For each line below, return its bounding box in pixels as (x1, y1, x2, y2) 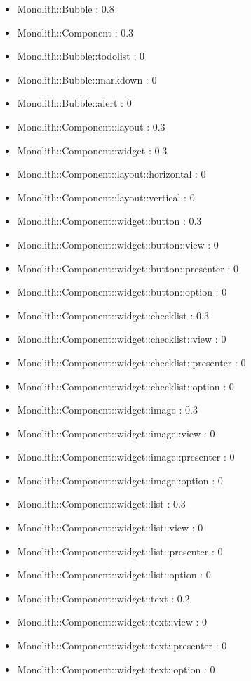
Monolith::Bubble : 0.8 (17, 1, 114, 15)
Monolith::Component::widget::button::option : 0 (17, 284, 227, 299)
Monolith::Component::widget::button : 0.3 (17, 213, 202, 228)
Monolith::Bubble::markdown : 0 (17, 72, 157, 86)
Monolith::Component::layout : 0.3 (17, 119, 165, 133)
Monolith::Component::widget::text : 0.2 (17, 590, 190, 605)
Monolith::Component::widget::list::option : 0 (17, 567, 211, 582)
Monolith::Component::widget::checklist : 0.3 (17, 308, 209, 322)
